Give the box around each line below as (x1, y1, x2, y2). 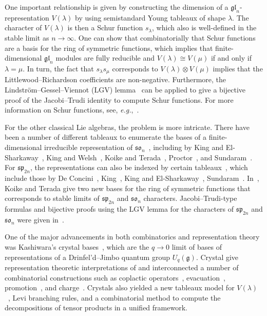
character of (5, 22, 42, 33)
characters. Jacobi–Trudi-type (143, 193, 237, 203)
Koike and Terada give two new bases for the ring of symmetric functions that (5, 182, 251, 193)
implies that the (213, 63, 263, 73)
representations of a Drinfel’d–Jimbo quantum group (5, 251, 170, 262)
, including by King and (148, 141, 224, 152)
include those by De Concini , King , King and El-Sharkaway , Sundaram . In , (5, 172, 259, 183)
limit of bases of (171, 241, 222, 252)
